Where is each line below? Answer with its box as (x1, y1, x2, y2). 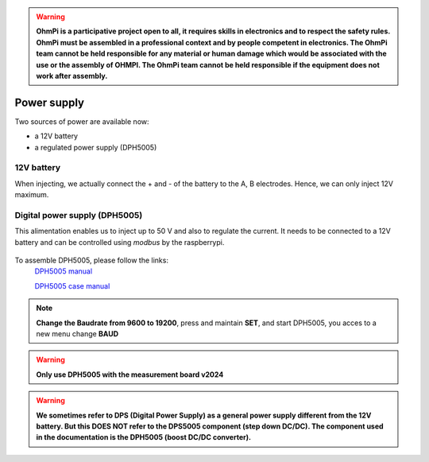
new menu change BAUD (36, 329, 119, 339)
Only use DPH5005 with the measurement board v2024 (36, 370, 224, 379)
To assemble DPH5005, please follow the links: (14, 255, 168, 266)
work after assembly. (36, 71, 108, 80)
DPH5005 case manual (34, 281, 110, 290)
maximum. (14, 190, 49, 200)
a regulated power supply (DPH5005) (34, 142, 157, 152)
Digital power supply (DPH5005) (14, 209, 143, 220)
